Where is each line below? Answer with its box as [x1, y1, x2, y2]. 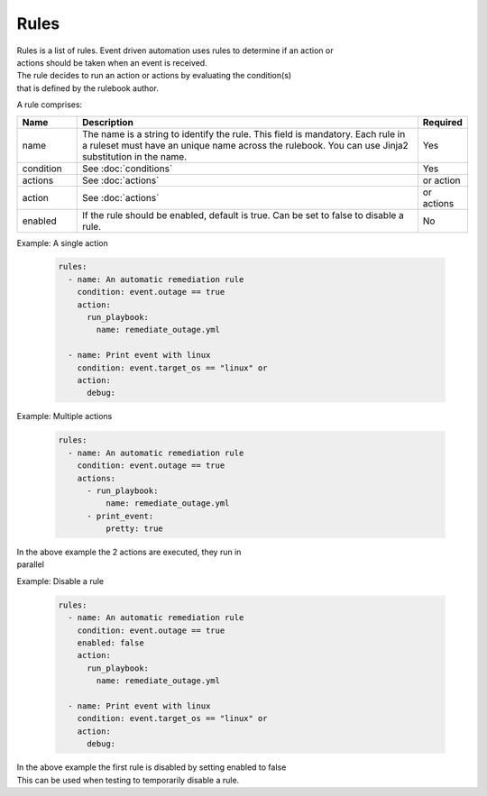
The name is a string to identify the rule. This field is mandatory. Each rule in [81, 127, 406, 140]
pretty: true [105, 524, 164, 534]
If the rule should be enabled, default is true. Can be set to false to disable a [81, 208, 405, 221]
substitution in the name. [81, 150, 188, 162]
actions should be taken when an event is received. [16, 57, 207, 68]
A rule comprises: [16, 99, 83, 110]
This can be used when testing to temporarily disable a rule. [16, 774, 240, 785]
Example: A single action [16, 237, 108, 248]
